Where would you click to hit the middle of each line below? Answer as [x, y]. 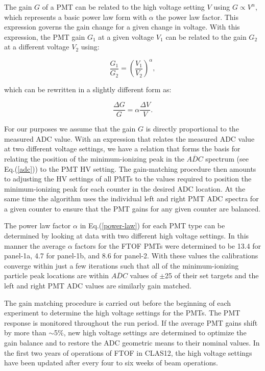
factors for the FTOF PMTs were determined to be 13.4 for [168, 245]
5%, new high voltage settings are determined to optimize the [150, 333]
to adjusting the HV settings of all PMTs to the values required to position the [128, 179]
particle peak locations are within [57, 275]
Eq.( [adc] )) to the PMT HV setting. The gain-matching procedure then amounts [130, 168]
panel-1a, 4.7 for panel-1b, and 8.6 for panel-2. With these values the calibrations [131, 256]
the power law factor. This [197, 17]
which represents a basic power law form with [76, 17]
